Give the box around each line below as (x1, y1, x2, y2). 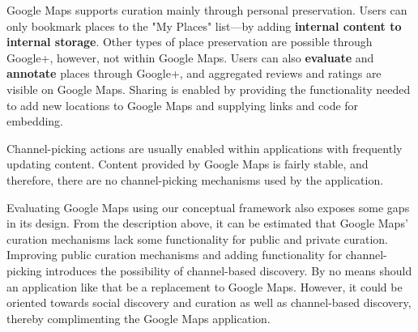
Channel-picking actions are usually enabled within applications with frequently (6, 139, 403, 156)
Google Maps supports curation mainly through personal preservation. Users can (6, 2, 407, 18)
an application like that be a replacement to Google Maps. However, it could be (6, 278, 403, 295)
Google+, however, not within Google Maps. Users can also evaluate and (6, 49, 374, 66)
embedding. (6, 113, 64, 130)
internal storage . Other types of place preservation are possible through (6, 33, 373, 50)
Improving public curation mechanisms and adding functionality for (6, 246, 343, 263)
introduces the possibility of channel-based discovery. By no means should (45, 262, 412, 279)
